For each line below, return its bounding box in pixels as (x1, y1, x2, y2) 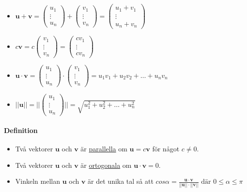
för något (152, 144, 180, 154)
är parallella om (80, 144, 127, 154)
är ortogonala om (80, 160, 132, 170)
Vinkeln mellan (15, 176, 60, 186)
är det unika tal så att (88, 176, 154, 186)
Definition (4, 125, 38, 135)
